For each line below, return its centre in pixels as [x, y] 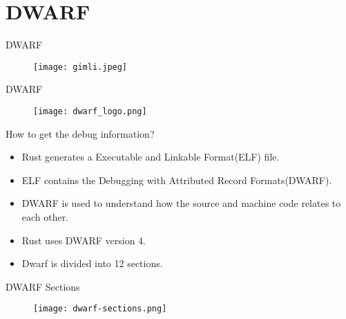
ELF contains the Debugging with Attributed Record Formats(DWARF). [177, 180]
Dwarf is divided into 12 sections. [92, 263]
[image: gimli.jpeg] [80, 67]
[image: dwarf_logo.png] [90, 111]
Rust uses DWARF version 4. [84, 240]
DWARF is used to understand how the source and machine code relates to [181, 203]
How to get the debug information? [80, 133]
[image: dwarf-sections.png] [100, 309]
